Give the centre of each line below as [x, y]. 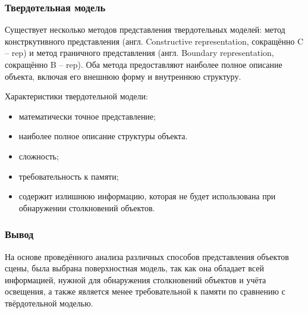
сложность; [39, 156]
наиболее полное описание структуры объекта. [103, 136]
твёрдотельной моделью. [49, 303]
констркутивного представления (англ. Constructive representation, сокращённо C [154, 41]
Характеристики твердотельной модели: [76, 96]
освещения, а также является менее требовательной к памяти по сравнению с [145, 291]
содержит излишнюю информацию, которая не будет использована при [147, 196]
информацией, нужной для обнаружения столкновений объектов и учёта [136, 279]
